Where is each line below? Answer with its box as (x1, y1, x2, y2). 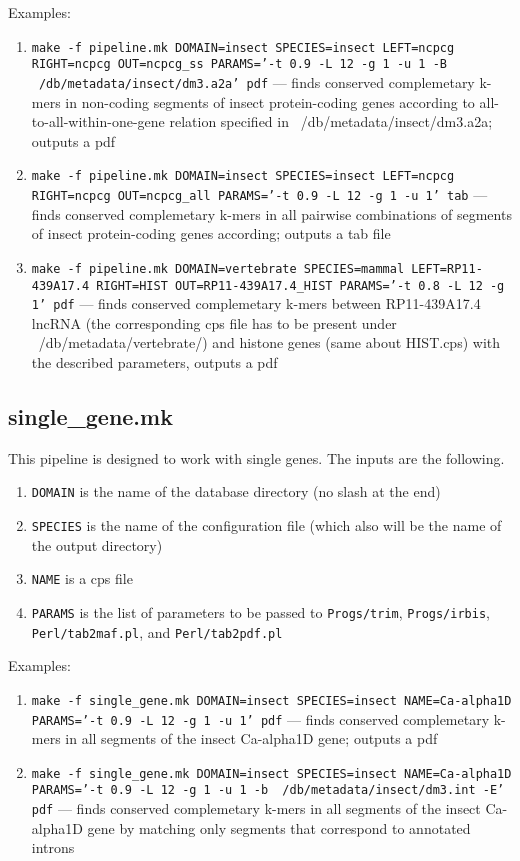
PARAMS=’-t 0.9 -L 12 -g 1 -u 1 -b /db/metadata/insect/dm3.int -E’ (31, 783, 505, 798)
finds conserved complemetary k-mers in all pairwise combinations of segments (31, 203, 512, 224)
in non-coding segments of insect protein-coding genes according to (65, 91, 475, 112)
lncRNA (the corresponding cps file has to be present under (31, 312, 397, 333)
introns (31, 837, 75, 858)
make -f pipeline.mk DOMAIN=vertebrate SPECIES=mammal (31, 261, 405, 276)
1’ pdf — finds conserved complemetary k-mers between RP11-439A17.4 (31, 293, 481, 314)
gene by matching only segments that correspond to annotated (87, 817, 471, 838)
